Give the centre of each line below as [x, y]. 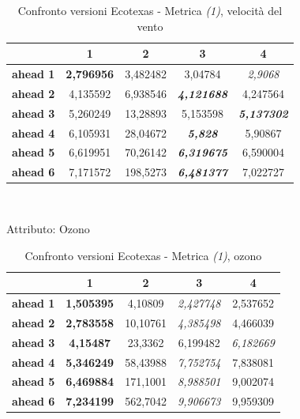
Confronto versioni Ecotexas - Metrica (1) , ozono [143, 255]
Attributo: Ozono [48, 228]
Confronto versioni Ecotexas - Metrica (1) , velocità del [150, 10]
